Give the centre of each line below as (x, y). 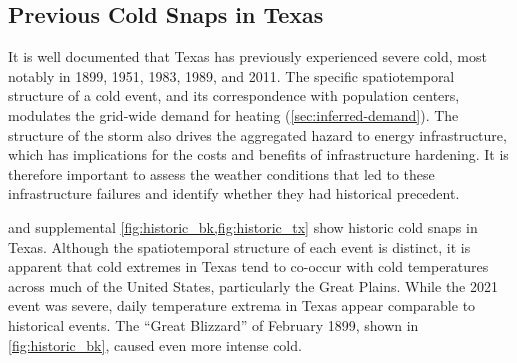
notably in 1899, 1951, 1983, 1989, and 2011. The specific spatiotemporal (231, 75)
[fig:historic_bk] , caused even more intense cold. (155, 344)
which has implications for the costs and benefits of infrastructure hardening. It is (258, 154)
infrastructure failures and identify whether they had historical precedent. (234, 193)
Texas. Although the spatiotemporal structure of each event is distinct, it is (239, 246)
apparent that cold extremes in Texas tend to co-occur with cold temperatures (248, 266)
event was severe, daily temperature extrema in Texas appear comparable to (242, 305)
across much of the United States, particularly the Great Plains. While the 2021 (253, 285)
